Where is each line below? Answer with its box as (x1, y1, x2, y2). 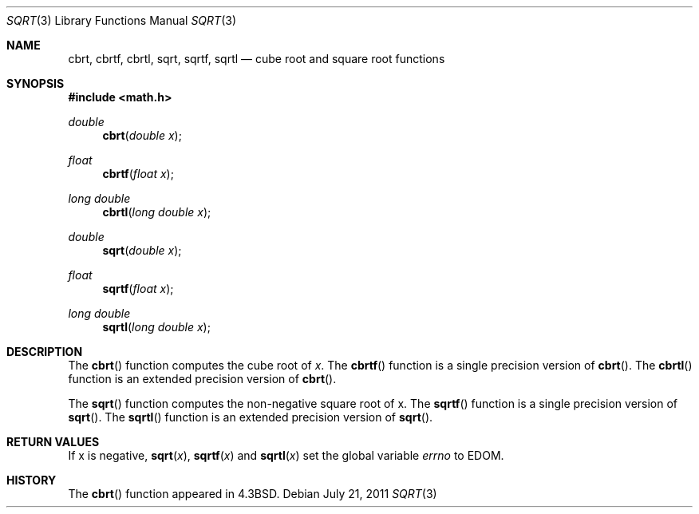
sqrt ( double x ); (102, 243, 182, 257)
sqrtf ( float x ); (102, 282, 174, 295)
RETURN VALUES (6, 435, 100, 449)
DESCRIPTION (6, 345, 83, 358)
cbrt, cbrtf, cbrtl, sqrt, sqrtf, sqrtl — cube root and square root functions (68, 52, 445, 65)
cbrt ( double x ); (102, 128, 182, 142)
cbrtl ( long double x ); (102, 205, 211, 219)
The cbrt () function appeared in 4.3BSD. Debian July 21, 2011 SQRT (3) (68, 487, 437, 500)
